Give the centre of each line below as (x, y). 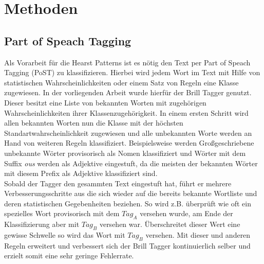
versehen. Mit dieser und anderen (198, 235)
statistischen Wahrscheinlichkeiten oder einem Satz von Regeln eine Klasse (121, 82)
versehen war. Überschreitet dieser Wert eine (170, 224)
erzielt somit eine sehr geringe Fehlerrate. (69, 256)
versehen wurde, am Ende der (186, 213)
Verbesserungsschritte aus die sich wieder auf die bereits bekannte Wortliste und (131, 193)
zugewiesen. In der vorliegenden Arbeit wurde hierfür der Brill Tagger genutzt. (128, 92)
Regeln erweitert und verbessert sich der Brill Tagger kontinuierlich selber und (127, 245)
